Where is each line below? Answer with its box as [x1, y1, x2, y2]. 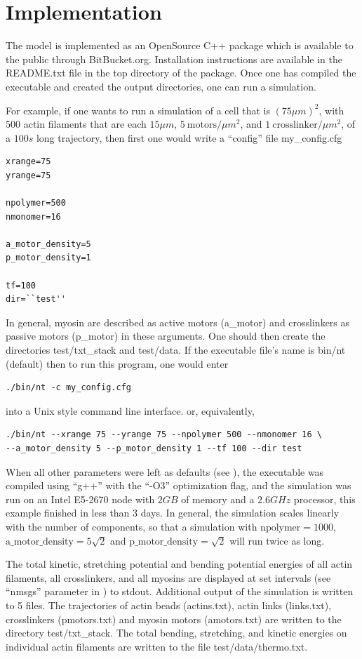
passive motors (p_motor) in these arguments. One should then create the [6, 328, 326, 343]
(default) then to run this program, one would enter [6, 356, 229, 371]
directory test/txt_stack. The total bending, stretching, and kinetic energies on [6, 625, 347, 640]
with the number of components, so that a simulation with [6, 519, 257, 533]
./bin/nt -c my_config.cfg [6, 382, 131, 393]
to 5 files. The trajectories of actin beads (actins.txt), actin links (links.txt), [6, 597, 332, 612]
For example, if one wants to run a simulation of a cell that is [6, 102, 270, 117]
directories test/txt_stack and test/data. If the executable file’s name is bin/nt [6, 342, 346, 357]
